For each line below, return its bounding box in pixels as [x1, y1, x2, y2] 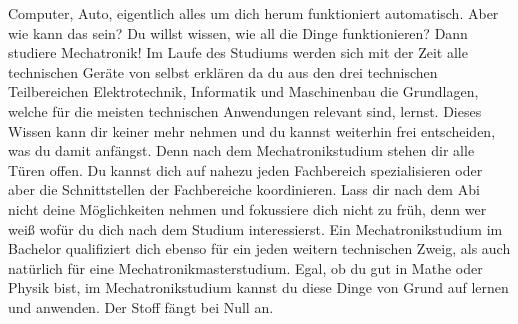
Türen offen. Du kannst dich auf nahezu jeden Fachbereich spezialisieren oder [8, 159, 483, 180]
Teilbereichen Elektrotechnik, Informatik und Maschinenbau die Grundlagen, [8, 81, 479, 102]
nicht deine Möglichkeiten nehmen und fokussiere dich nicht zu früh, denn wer [8, 198, 487, 219]
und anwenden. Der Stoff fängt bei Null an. [8, 296, 274, 317]
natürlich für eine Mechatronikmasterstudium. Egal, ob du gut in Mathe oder [8, 257, 483, 278]
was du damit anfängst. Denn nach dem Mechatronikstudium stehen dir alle [8, 140, 475, 161]
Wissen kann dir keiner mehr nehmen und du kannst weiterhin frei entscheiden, [8, 120, 496, 141]
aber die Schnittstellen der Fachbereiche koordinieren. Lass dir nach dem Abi [8, 179, 480, 200]
